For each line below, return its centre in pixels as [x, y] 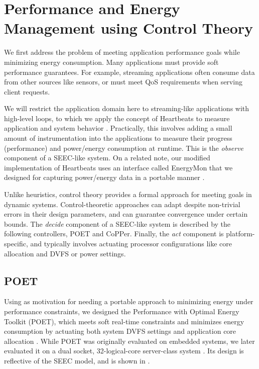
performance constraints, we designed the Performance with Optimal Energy [122, 311]
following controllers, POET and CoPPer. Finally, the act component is [114, 234]
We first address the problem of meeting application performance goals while [122, 52]
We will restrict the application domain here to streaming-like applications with [127, 108]
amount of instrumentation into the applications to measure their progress [118, 138]
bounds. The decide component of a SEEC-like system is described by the [117, 223]
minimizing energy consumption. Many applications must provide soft [111, 62]
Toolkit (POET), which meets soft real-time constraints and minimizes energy [124, 321]
